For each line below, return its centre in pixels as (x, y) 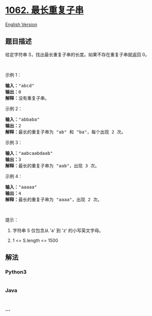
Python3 (16, 272)
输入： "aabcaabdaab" (29, 153)
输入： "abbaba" (23, 119)
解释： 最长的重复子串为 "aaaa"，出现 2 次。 (54, 199)
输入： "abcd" (20, 85)
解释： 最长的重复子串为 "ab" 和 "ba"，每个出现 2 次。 (66, 132)
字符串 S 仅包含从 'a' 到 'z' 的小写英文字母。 (58, 230)
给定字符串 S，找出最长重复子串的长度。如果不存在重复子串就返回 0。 (77, 54)
